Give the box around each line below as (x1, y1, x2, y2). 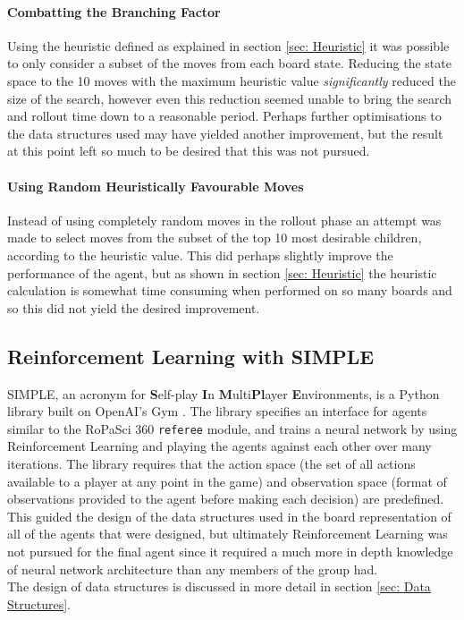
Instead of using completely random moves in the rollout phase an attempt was (7, 210, 442, 229)
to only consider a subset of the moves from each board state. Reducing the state (7, 54, 451, 72)
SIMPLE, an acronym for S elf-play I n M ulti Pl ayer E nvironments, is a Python (7, 384, 440, 403)
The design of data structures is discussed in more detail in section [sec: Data (7, 577, 431, 596)
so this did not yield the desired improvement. (7, 298, 260, 317)
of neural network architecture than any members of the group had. (7, 559, 378, 578)
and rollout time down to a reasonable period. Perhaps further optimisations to (7, 106, 442, 125)
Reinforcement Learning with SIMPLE (7, 342, 375, 369)
